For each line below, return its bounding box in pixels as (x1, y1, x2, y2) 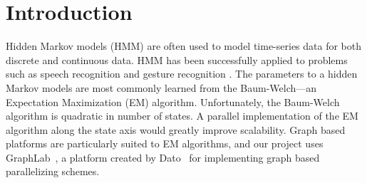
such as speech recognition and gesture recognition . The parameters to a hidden (6, 66, 358, 81)
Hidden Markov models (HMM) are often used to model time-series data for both (6, 38, 362, 53)
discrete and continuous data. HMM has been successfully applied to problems (6, 52, 348, 67)
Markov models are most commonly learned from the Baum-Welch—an (6, 80, 317, 95)
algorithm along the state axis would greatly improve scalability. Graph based (6, 122, 346, 137)
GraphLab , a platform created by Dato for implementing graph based (6, 150, 320, 164)
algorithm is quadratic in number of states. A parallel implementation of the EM (6, 108, 358, 123)
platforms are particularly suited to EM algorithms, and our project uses (6, 136, 324, 151)
